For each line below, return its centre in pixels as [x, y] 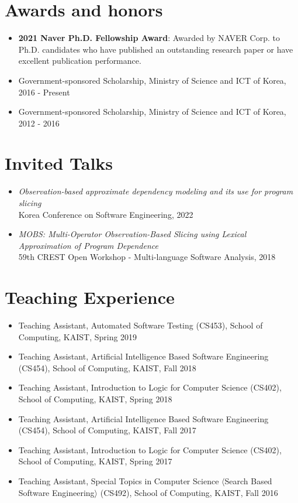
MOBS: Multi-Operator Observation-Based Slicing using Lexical [132, 234]
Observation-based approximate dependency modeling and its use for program [156, 191]
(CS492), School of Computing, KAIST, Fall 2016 [189, 492]
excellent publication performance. [80, 61]
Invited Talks [59, 163]
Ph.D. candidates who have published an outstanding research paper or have [156, 49]
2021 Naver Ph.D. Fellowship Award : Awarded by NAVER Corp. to [149, 38]
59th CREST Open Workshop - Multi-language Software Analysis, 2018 [147, 257]
